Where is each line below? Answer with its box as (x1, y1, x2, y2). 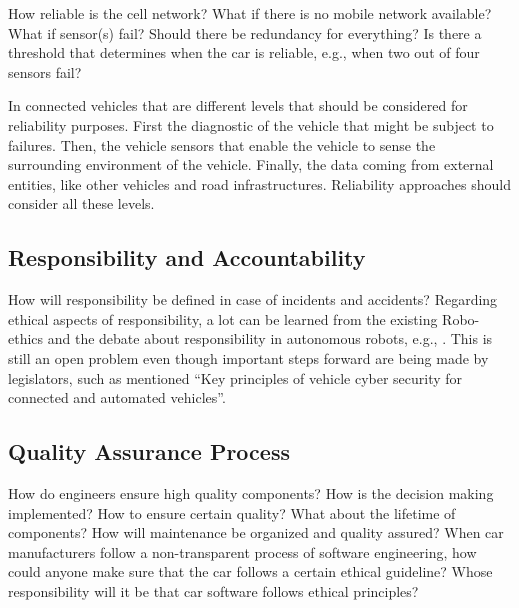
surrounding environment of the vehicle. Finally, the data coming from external (8, 154, 494, 175)
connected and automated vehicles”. (8, 387, 226, 408)
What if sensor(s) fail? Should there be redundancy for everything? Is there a (8, 22, 482, 43)
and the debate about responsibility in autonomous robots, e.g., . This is (47, 328, 493, 349)
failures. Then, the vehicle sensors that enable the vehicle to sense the (8, 134, 436, 155)
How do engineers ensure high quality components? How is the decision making (8, 482, 494, 503)
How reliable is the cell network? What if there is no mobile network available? (8, 3, 492, 23)
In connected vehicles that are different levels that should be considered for (8, 95, 468, 116)
